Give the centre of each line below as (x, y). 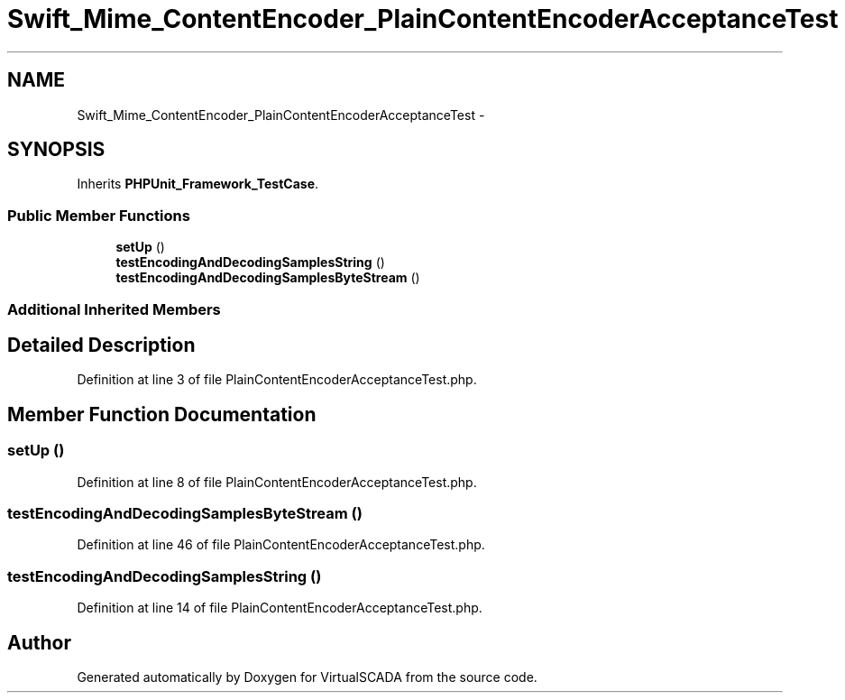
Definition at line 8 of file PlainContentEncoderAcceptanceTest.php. (277, 482)
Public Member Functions (99, 215)
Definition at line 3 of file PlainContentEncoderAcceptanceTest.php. (277, 380)
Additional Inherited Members (114, 309)
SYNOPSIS (56, 150)
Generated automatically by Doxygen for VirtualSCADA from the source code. (307, 677)
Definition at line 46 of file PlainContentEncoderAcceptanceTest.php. (281, 545)
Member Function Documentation (162, 414)
